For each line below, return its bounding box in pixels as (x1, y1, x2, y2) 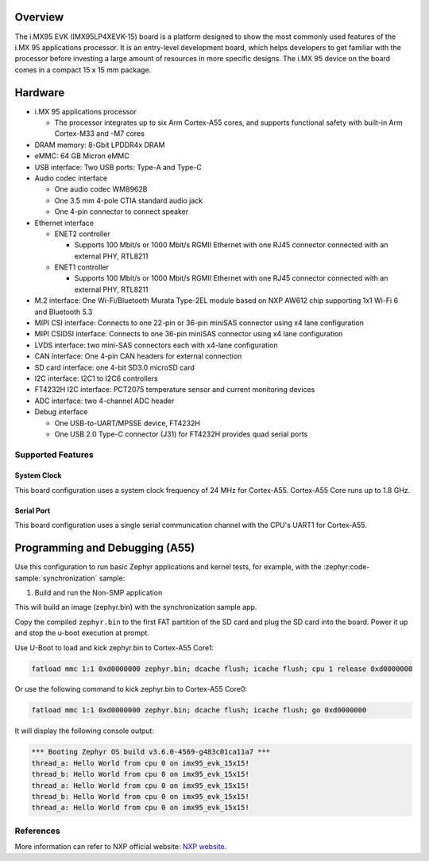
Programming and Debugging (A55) (14, 541, 195, 555)
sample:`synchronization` (14, 573, 98, 583)
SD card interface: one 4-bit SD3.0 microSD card (34, 363, 195, 372)
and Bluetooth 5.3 (34, 307, 93, 316)
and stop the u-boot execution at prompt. (14, 628, 150, 638)
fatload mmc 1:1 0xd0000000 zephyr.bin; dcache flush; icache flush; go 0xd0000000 (31, 706, 367, 715)
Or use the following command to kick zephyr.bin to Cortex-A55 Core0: (14, 685, 248, 694)
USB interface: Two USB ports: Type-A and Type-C (34, 162, 203, 172)
